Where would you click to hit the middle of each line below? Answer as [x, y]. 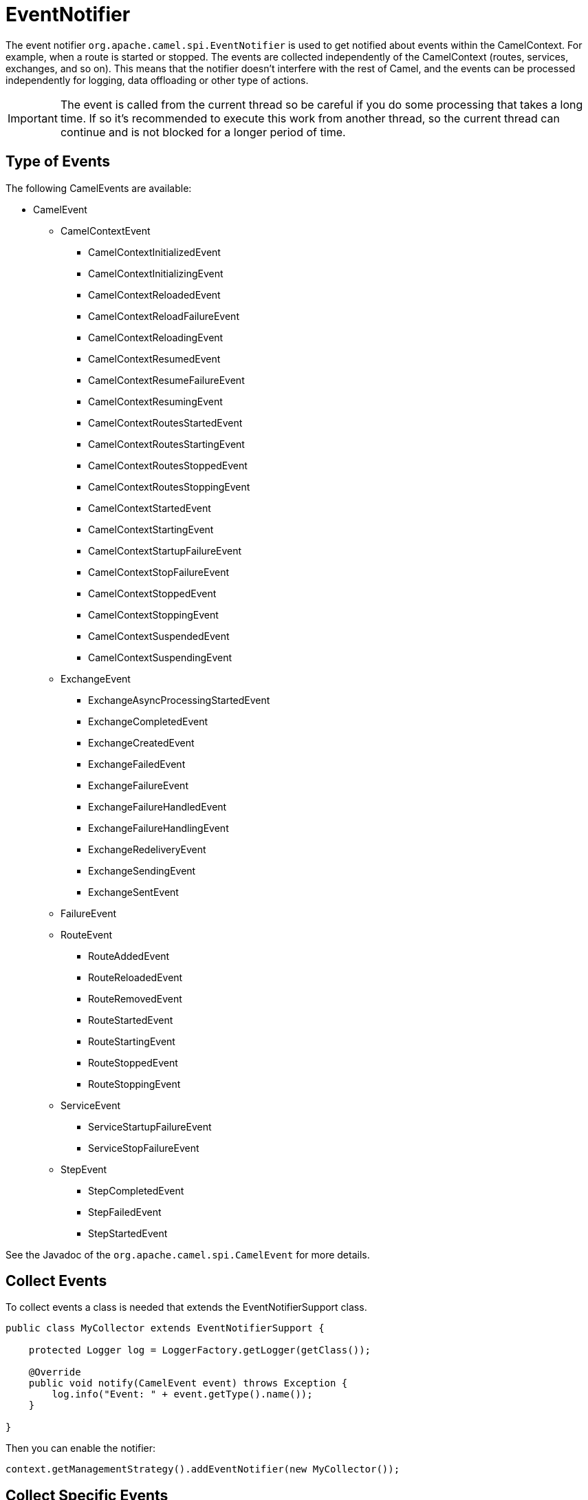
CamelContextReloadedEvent [154, 294]
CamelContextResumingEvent [155, 401]
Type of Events [58, 162]
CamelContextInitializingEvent [156, 273]
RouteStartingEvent [132, 1041]
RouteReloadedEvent [135, 977]
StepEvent [84, 1169]
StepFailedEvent [125, 1212]
